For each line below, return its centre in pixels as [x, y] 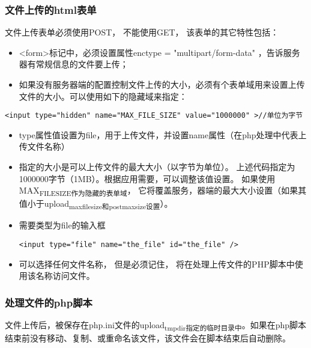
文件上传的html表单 [51, 9]
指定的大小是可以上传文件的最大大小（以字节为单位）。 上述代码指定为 [157, 167]
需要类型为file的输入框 [62, 225]
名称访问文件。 [65, 276]
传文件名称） [44, 146]
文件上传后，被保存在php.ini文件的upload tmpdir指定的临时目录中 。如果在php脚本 [156, 325]
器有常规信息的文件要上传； [74, 64]
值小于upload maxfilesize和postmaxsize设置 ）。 [96, 204]
